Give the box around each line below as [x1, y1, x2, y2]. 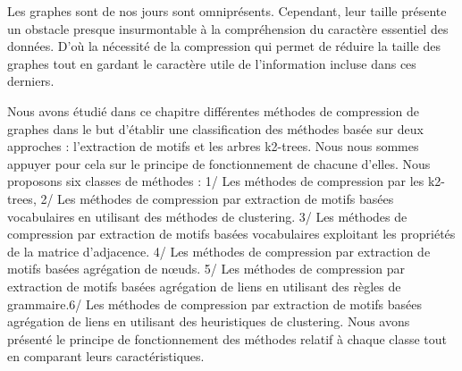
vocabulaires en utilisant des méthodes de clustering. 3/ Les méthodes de [7, 207, 407, 225]
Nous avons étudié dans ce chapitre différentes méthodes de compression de [7, 101, 420, 120]
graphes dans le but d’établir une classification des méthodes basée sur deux [7, 119, 424, 138]
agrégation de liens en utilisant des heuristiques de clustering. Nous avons [7, 312, 410, 331]
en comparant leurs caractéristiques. [7, 347, 205, 366]
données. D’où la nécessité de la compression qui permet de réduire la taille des [7, 37, 441, 55]
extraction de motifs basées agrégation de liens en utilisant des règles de [7, 276, 401, 295]
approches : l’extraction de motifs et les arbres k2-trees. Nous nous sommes [7, 137, 419, 156]
